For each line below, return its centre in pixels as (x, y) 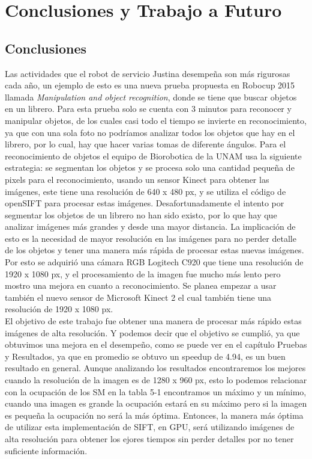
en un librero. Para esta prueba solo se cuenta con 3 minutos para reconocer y (148, 109)
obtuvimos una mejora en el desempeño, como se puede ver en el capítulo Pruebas (156, 344)
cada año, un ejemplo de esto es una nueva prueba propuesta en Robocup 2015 (150, 85)
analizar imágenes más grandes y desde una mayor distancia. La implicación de (150, 226)
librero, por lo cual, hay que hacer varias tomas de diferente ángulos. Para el (145, 144)
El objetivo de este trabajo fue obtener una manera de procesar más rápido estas (153, 321)
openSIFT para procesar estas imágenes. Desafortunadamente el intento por (145, 203)
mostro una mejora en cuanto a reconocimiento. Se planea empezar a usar (141, 285)
